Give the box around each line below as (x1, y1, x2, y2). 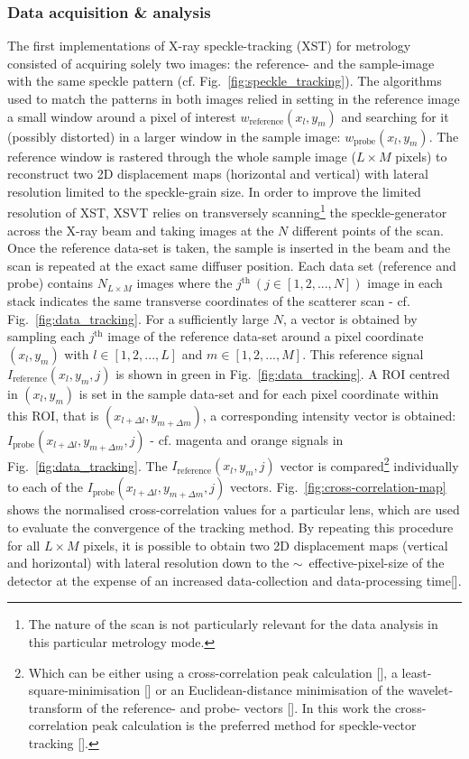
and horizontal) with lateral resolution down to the (7, 553, 290, 572)
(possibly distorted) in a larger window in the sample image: (7, 126, 341, 145)
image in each (367, 273, 443, 292)
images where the (136, 273, 233, 292)
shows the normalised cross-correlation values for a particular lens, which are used (7, 500, 460, 519)
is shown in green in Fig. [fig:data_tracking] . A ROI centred (115, 364, 450, 383)
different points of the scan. (292, 220, 444, 239)
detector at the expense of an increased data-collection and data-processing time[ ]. (7, 570, 462, 589)
